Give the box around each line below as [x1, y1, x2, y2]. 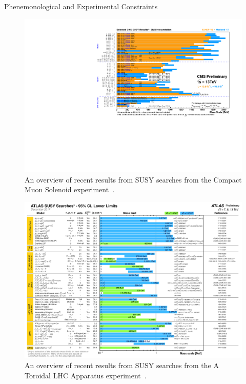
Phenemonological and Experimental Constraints [4, 1, 158, 11]
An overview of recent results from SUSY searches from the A [25, 359, 219, 370]
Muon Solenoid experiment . [25, 184, 115, 195]
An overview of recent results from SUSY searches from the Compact [25, 174, 242, 185]
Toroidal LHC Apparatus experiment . [25, 370, 147, 380]
